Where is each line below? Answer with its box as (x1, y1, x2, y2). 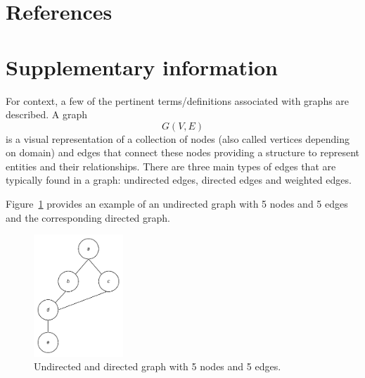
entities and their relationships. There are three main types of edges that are (6, 158, 336, 173)
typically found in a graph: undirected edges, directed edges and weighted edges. (6, 172, 352, 187)
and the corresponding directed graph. (6, 210, 170, 225)
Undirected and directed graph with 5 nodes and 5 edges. (34, 359, 281, 374)
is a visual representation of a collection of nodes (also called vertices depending (6, 131, 350, 146)
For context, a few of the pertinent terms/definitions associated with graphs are (6, 93, 350, 108)
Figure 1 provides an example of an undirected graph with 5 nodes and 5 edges (6, 196, 348, 211)
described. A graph (6, 107, 88, 122)
